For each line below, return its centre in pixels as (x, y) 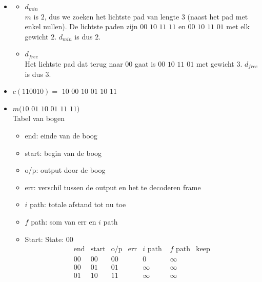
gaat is (145, 63)
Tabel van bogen (38, 118)
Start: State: (44, 239)
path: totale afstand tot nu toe (78, 204)
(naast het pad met (218, 16)
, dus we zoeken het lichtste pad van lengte (112, 16)
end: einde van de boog (61, 135)
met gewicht (215, 63)
